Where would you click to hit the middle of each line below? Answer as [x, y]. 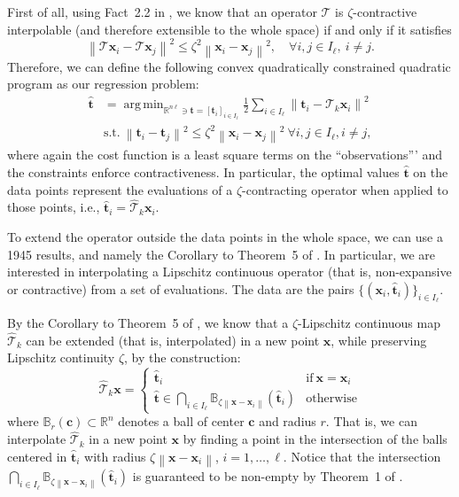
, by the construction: [183, 357]
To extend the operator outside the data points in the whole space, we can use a [225, 237]
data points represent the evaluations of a [120, 189]
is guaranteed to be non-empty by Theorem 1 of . [268, 476]
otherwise [331, 399]
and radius [288, 421]
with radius [115, 456]
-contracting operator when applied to [345, 189]
